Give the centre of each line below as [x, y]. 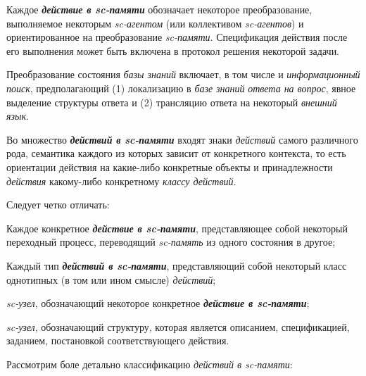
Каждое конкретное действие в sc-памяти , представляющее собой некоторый [177, 228]
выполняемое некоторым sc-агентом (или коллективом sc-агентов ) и [155, 23]
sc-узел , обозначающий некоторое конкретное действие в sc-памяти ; [158, 303]
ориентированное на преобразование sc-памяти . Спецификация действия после [177, 37]
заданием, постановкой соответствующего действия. [118, 340]
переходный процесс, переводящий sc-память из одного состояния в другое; [171, 242]
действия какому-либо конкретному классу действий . [121, 181]
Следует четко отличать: [58, 205]
